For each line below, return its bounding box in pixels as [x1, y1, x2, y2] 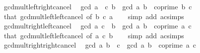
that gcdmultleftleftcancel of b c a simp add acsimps [3, 11, 184, 21]
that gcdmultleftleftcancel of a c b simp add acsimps [3, 30, 184, 40]
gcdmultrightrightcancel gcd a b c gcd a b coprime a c [3, 40, 197, 50]
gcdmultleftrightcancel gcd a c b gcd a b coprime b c [3, 1, 192, 11]
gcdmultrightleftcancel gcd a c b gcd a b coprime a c [3, 21, 192, 31]
